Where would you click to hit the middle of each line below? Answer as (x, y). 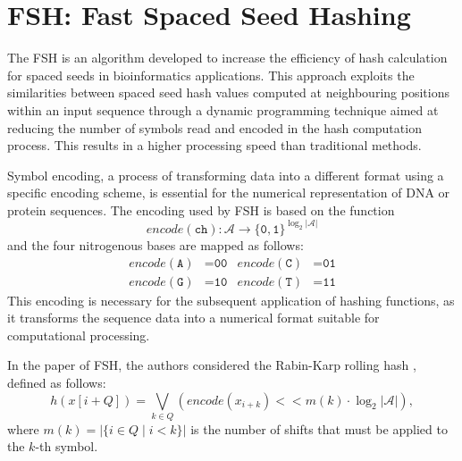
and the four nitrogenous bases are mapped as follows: (155, 244)
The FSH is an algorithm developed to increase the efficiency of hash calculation (227, 58)
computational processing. (79, 335)
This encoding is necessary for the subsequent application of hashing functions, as (231, 300)
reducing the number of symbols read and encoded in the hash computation (214, 127)
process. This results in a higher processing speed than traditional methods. (214, 145)
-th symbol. (67, 446)
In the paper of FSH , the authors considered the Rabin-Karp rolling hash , (212, 365)
